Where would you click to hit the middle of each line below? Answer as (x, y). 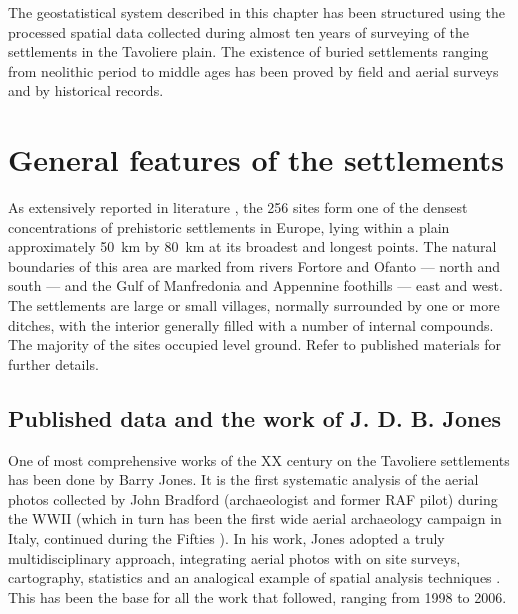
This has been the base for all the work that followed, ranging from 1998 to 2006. (257, 596)
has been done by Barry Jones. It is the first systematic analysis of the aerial (243, 479)
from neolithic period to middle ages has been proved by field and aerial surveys (253, 70)
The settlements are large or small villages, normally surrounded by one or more (254, 305)
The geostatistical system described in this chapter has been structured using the (257, 12)
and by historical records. (86, 90)
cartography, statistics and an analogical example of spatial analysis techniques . (254, 577)
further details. (53, 363)
